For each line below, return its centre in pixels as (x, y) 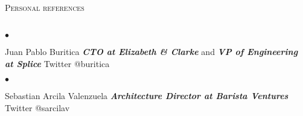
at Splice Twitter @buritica (57, 63)
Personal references (45, 7)
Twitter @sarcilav (37, 107)
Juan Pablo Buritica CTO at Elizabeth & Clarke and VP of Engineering (151, 52)
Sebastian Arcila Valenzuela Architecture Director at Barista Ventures (147, 96)
